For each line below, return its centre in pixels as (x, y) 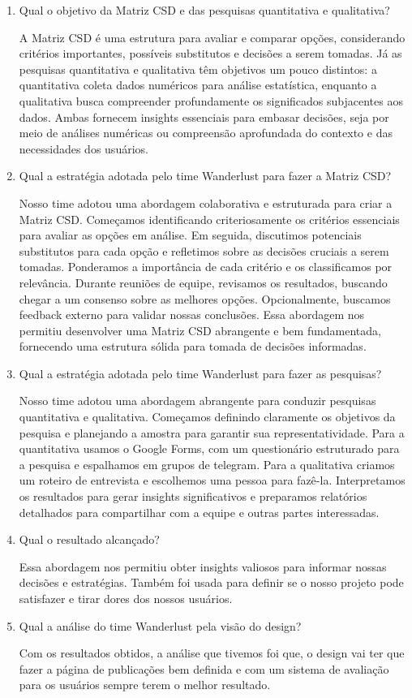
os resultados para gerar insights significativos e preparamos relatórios (193, 496)
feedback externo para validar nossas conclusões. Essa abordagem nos (192, 315)
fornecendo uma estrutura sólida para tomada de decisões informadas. (193, 346)
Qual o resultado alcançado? (89, 539)
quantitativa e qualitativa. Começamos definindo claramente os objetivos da (207, 417)
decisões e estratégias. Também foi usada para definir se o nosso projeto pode (211, 582)
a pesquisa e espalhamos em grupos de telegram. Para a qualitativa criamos (207, 464)
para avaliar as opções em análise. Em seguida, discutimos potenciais (190, 235)
